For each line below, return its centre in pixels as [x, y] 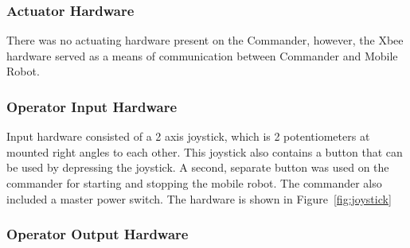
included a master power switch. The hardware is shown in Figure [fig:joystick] [199, 198]
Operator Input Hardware [92, 106]
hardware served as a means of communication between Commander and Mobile [202, 55]
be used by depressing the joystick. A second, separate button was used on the [198, 167]
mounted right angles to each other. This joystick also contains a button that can [205, 151]
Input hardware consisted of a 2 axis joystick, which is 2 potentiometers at [188, 136]
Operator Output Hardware [98, 234]
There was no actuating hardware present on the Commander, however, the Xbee [205, 40]
